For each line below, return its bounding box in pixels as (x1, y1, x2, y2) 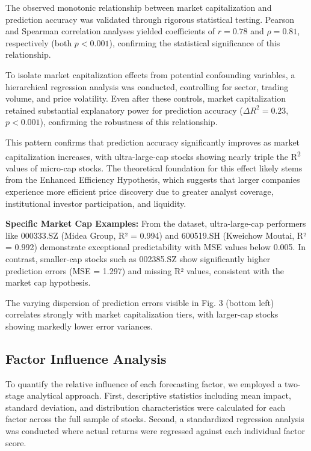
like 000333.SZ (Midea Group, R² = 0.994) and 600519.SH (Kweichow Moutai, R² (5, 229, 307, 241)
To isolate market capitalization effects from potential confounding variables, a (5, 68, 295, 81)
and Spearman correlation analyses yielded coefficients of (5, 25, 215, 37)
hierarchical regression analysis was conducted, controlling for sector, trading (5, 80, 289, 93)
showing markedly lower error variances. (5, 319, 153, 332)
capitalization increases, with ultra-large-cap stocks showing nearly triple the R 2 (5, 148, 301, 162)
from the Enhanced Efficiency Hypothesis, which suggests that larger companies (5, 173, 300, 186)
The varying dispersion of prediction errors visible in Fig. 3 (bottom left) (5, 296, 274, 308)
